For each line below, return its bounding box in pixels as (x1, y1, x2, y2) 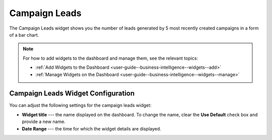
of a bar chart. (9, 32, 39, 38)
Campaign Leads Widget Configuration (9, 89, 135, 98)
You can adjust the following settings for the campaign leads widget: (9, 102, 152, 108)
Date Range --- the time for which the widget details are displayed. (22, 125, 161, 131)
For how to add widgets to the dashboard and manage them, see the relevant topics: (23, 55, 198, 61)
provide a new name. (22, 118, 65, 125)
